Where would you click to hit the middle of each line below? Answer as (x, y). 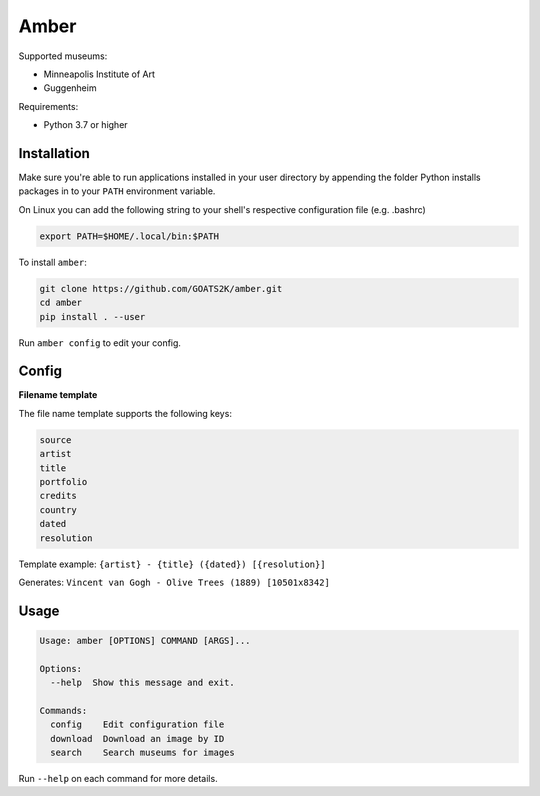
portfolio (63, 481)
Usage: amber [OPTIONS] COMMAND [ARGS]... (145, 640)
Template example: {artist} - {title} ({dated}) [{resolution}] (172, 564)
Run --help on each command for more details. (118, 779)
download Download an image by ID (137, 738)
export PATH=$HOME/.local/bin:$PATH (129, 236)
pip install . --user (92, 316)
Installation (54, 153)
